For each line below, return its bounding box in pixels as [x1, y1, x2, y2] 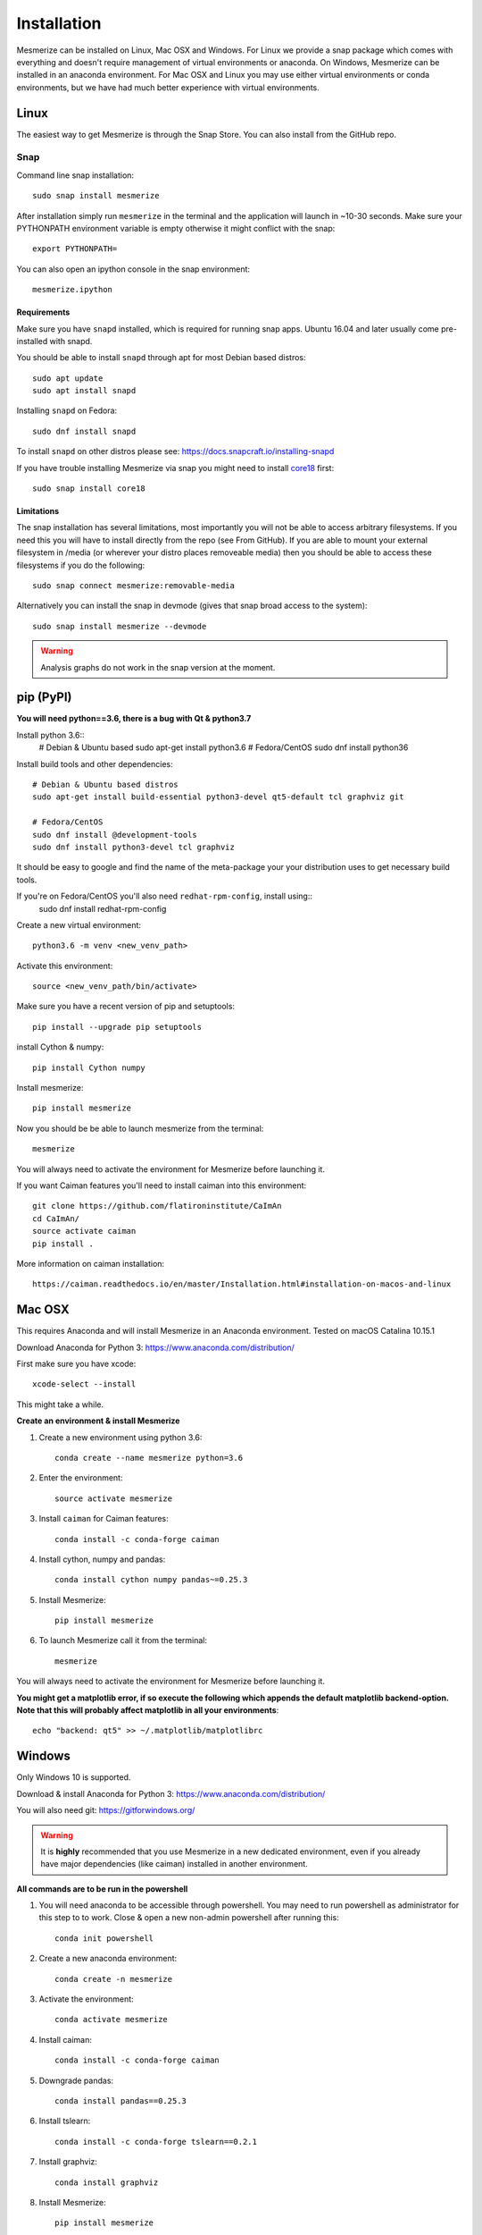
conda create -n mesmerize [54, 1974, 173, 1984]
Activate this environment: [16, 960, 113, 971]
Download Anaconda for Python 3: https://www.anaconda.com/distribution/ [16, 1342, 295, 1353]
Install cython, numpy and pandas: [38, 1554, 166, 1564]
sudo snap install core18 [32, 484, 146, 493]
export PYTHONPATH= [32, 244, 118, 254]
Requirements [16, 307, 71, 317]
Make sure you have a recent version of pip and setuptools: [16, 1001, 236, 1012]
